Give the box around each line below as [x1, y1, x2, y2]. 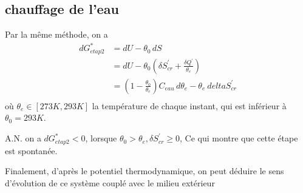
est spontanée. [5, 144, 58, 157]
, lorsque [85, 132, 117, 144]
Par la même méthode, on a [5, 28, 108, 41]
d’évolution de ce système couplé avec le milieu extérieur [5, 176, 215, 189]
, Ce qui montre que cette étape [179, 132, 298, 144]
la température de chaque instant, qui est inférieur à [92, 99, 287, 112]
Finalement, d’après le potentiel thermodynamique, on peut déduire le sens [5, 164, 284, 177]
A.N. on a [5, 132, 41, 144]
